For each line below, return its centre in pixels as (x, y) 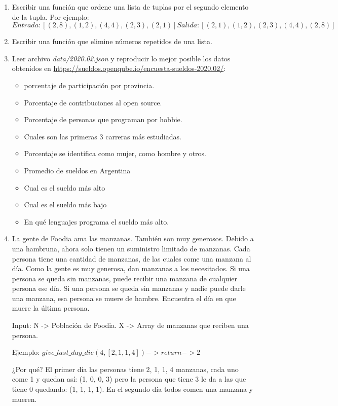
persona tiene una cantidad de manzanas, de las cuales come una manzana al (132, 258)
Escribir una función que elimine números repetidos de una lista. (112, 41)
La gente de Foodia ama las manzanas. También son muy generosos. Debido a (133, 238)
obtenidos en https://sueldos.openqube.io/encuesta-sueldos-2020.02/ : (119, 68)
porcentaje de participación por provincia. (89, 85)
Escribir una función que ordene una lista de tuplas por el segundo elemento (130, 7)
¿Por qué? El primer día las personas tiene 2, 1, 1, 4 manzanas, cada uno (125, 369)
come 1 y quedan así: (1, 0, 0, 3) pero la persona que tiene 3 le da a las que (129, 379)
